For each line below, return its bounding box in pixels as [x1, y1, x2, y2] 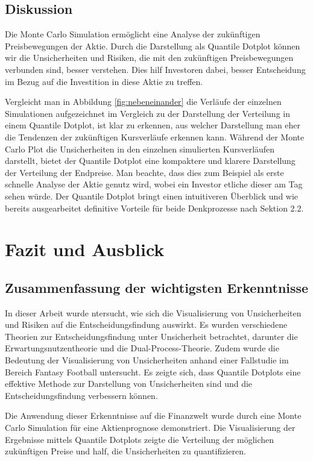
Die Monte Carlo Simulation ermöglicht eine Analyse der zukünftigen [5, 28, 261, 40]
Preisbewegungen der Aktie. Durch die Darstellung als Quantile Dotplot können [5, 39, 300, 52]
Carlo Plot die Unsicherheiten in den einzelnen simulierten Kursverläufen [5, 142, 275, 155]
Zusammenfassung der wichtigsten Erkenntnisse [5, 278, 309, 296]
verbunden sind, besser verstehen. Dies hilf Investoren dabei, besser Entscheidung [5, 63, 306, 75]
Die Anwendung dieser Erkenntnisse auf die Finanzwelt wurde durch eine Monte [5, 409, 302, 422]
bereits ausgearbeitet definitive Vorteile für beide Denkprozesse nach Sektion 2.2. [5, 201, 304, 214]
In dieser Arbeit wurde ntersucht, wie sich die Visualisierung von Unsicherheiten [5, 306, 302, 319]
